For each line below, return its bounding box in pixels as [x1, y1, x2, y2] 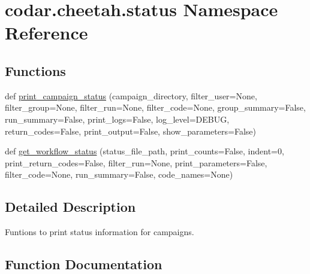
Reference [5, 20, 88, 45]
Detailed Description [5, 197, 136, 216]
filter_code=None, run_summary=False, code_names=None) [5, 168, 233, 181]
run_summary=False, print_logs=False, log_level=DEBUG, [5, 112, 230, 125]
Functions [5, 61, 66, 80]
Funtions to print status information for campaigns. [5, 226, 194, 238]
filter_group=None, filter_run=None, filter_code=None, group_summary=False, [5, 101, 306, 114]
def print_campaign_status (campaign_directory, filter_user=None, [5, 89, 257, 102]
